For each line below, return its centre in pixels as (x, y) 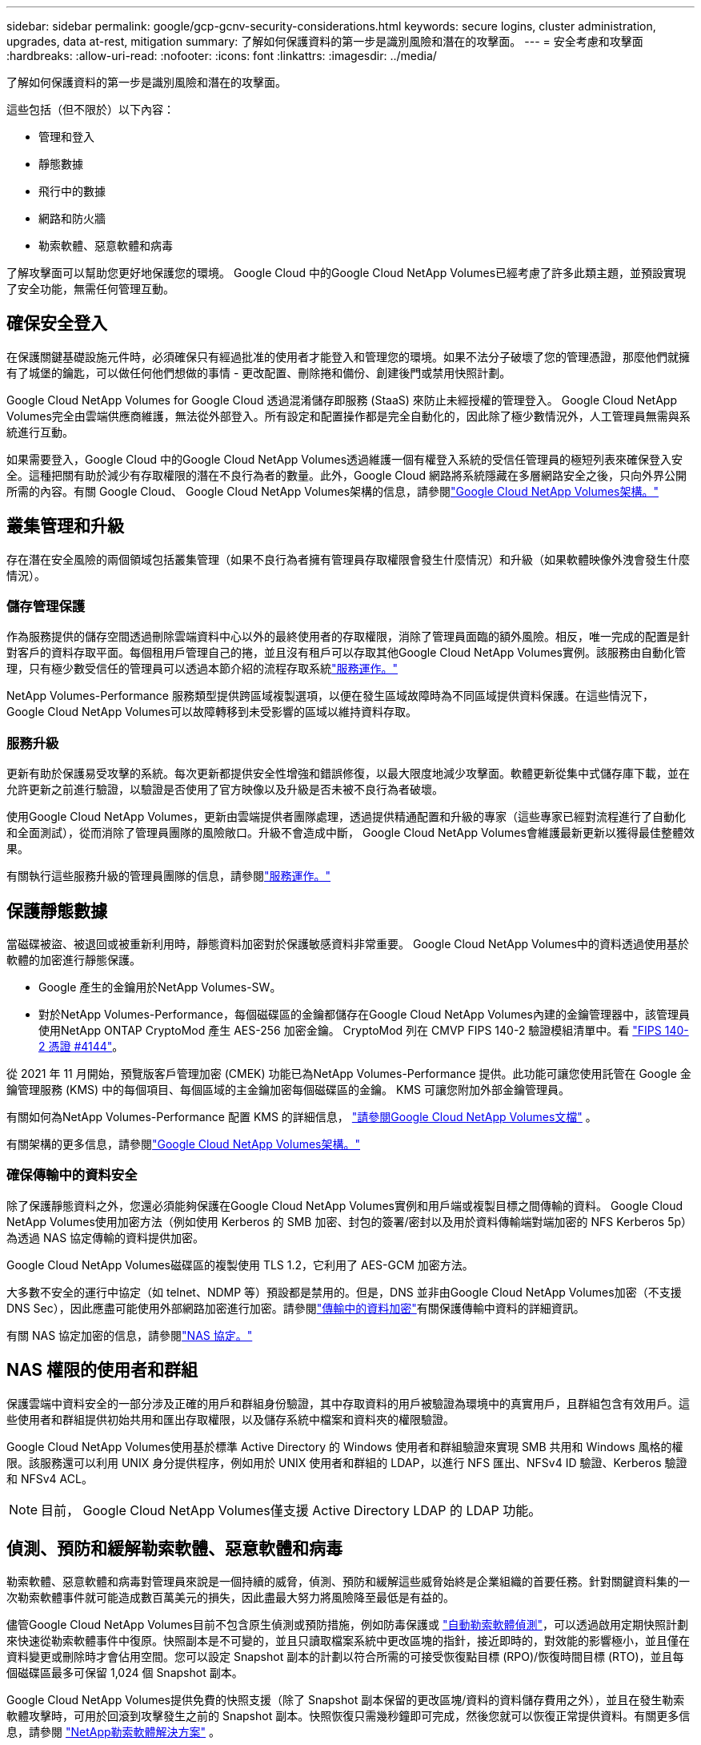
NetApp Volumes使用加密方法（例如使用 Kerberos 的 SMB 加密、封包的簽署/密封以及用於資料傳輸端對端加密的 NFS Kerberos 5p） (350, 1221)
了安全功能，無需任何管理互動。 (90, 289)
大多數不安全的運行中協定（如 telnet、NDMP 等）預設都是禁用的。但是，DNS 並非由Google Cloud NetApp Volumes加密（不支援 (344, 1292)
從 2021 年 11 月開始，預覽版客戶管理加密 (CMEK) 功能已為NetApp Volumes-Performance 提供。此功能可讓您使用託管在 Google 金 (349, 1074)
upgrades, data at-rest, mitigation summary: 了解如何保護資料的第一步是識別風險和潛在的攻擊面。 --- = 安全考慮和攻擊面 (325, 41)
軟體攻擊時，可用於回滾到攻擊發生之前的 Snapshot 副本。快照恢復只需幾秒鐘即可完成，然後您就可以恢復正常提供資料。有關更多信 (348, 1716)
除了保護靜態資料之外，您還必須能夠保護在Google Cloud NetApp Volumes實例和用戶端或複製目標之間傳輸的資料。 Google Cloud (345, 1205)
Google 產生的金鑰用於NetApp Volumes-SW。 (160, 987)
